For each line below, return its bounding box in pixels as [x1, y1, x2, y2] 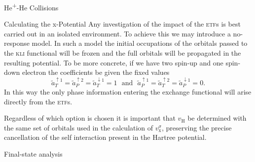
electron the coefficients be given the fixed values [22, 67, 170, 77]
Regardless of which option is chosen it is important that [4, 113, 176, 123]
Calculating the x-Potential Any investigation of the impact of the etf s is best [4, 19, 241, 29]
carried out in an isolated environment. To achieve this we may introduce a [4, 28, 231, 38]
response [4, 38, 30, 48]
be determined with [187, 113, 247, 123]
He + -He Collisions [4, 1, 59, 12]
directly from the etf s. [4, 96, 73, 106]
